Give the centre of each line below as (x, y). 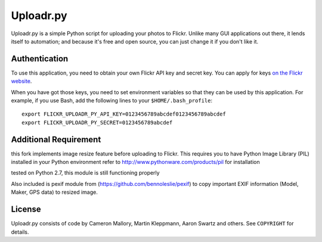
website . (21, 81)
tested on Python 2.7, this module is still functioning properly (86, 173)
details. (20, 232)
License (26, 210)
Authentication (40, 59)
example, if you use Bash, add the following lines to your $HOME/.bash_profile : (112, 101)
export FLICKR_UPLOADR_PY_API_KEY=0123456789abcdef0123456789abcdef (124, 114)
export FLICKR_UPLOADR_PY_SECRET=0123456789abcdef (97, 122)
